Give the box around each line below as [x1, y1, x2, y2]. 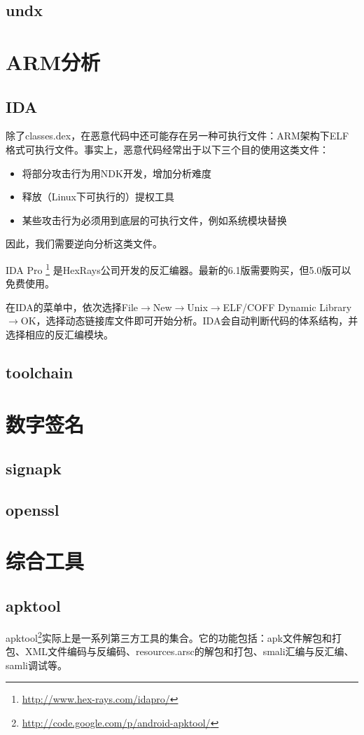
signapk [6, 458, 62, 479]
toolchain [6, 361, 73, 383]
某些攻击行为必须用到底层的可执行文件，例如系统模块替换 [22, 212, 287, 227]
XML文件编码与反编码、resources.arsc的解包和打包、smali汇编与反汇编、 [24, 644, 354, 659]
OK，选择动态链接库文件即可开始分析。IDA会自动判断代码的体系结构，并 [20, 313, 358, 328]
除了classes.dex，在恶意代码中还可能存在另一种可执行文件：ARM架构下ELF [6, 128, 349, 143]
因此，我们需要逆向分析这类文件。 [6, 236, 162, 251]
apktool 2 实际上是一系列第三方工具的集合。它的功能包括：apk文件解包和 [6, 628, 332, 645]
